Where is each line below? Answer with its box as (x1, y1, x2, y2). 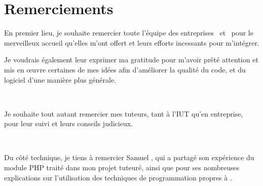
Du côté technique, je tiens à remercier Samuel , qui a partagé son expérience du (4, 152, 254, 163)
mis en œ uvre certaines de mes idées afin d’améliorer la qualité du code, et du (4, 64, 246, 75)
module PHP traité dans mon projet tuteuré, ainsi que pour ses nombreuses (4, 162, 240, 173)
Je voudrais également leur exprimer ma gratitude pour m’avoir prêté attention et (4, 54, 258, 65)
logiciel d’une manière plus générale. (4, 74, 117, 85)
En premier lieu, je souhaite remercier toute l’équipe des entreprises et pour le (4, 27, 253, 38)
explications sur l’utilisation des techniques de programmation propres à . (4, 172, 232, 182)
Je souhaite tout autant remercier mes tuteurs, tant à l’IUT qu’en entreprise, (4, 108, 243, 119)
